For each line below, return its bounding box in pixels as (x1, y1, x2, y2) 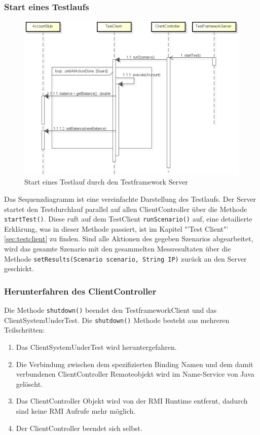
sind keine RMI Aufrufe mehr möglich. (16, 406, 136, 416)
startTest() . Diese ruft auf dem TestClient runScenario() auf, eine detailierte (4, 213, 252, 224)
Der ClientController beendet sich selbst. (16, 422, 142, 433)
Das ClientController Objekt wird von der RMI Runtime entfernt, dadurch (16, 395, 248, 406)
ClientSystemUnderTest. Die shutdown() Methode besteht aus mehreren (4, 314, 230, 325)
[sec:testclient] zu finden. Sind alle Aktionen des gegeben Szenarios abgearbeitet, (4, 233, 253, 244)
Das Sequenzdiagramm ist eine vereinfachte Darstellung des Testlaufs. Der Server (4, 194, 256, 204)
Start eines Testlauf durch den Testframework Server (24, 176, 188, 187)
